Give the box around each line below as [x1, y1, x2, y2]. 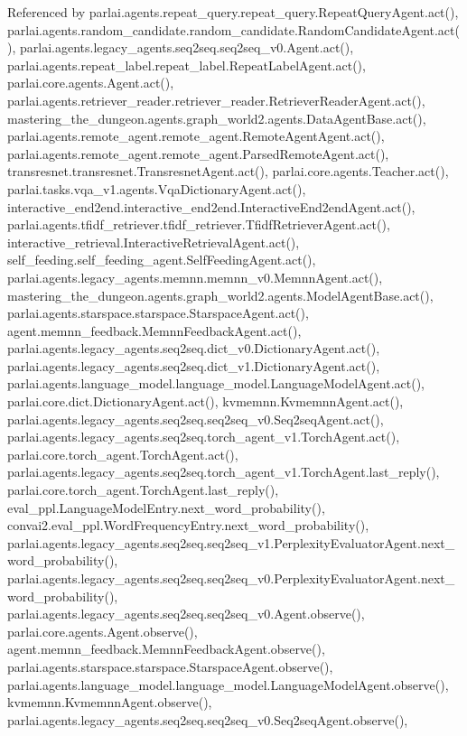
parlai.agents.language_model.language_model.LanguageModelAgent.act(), [7, 374, 425, 393]
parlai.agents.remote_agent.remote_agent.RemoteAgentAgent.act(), [7, 126, 385, 145]
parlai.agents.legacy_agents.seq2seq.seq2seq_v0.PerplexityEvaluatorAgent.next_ [7, 569, 455, 587]
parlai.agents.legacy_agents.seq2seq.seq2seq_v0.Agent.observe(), [7, 604, 365, 623]
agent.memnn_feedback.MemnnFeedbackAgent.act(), [7, 321, 302, 340]
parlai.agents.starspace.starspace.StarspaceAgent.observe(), [7, 657, 333, 675]
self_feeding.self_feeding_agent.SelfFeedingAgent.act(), [7, 250, 316, 269]
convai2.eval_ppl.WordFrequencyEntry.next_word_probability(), [7, 516, 369, 535]
